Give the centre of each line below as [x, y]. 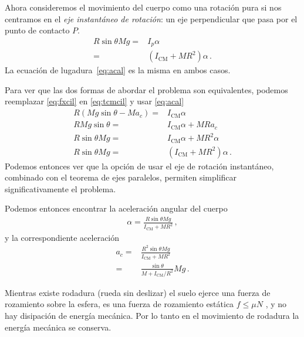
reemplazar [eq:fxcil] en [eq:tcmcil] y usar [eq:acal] [94, 101]
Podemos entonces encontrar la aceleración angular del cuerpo [116, 208]
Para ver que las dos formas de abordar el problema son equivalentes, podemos [146, 89]
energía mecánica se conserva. [58, 327]
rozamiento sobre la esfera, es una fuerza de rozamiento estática [119, 304]
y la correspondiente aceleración [62, 237]
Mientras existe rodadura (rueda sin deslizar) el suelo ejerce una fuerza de [138, 292]
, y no [276, 304]
